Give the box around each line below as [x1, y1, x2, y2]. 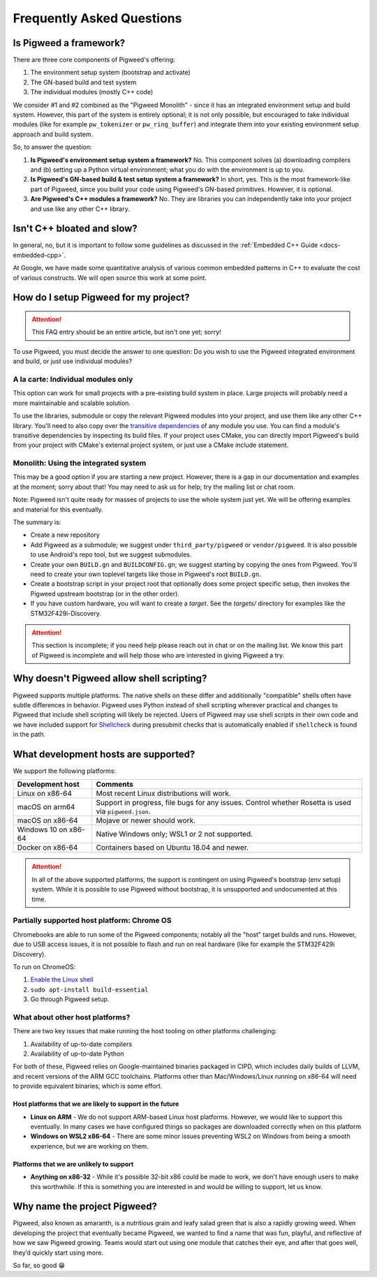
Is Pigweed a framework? [13, 37, 126, 49]
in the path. [13, 730, 46, 739]
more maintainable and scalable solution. [13, 399, 131, 407]
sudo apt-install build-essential [30, 985, 149, 994]
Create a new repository [30, 531, 101, 539]
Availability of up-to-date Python [30, 1049, 125, 1058]
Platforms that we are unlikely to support [13, 1160, 134, 1168]
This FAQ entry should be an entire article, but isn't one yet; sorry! [31, 328, 221, 337]
